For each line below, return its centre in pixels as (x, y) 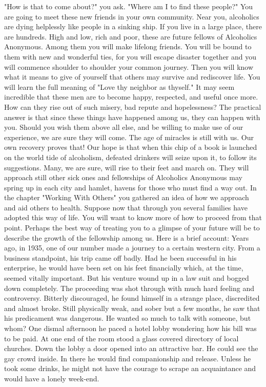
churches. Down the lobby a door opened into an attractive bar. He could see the (131, 348)
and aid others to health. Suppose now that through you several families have (126, 207)
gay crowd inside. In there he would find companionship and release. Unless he (128, 358)
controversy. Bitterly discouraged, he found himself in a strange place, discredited (132, 298)
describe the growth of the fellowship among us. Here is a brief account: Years (127, 237)
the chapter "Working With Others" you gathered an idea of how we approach (127, 197)
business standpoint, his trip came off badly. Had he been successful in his (120, 257)
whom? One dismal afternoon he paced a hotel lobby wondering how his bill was (130, 328)
